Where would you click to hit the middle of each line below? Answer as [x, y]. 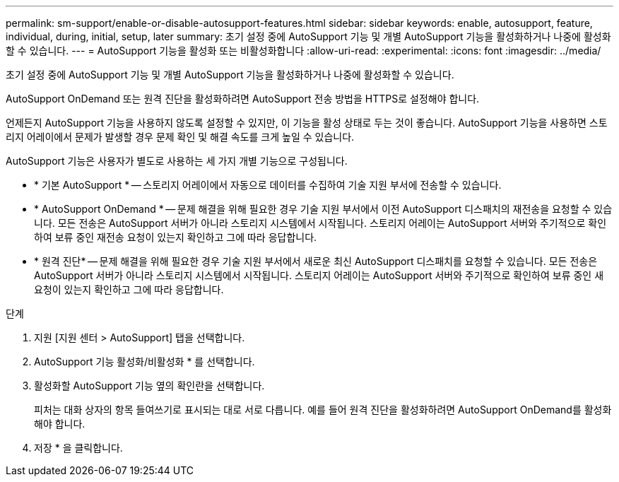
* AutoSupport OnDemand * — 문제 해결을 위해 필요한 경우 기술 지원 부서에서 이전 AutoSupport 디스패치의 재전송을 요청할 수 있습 [323, 209]
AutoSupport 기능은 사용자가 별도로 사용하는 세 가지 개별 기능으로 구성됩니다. [177, 161]
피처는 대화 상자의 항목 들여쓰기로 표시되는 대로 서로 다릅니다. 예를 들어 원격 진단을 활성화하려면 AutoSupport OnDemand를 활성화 [323, 410]
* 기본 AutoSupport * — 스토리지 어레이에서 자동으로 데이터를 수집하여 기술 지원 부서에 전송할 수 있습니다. [268, 185]
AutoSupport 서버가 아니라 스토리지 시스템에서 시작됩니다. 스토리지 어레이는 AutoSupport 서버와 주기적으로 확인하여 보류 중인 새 [319, 275]
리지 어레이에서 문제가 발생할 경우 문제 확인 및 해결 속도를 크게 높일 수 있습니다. [180, 137]
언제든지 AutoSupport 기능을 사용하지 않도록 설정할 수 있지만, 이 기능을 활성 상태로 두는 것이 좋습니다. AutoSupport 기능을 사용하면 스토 [307, 123]
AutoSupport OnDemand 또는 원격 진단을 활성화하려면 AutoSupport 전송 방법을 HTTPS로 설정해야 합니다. [243, 99]
